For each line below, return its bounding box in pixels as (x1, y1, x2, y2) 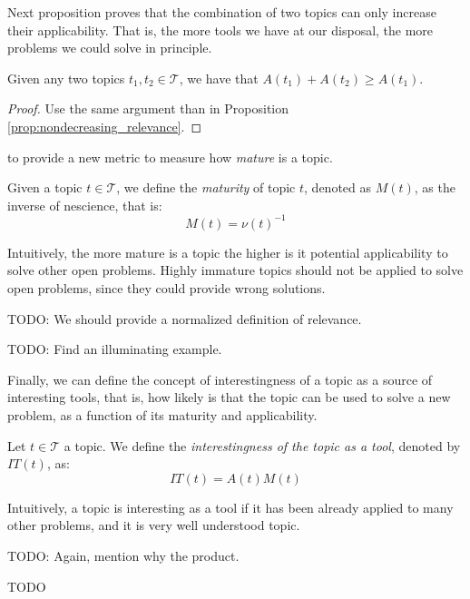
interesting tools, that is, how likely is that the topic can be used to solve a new (7, 388, 451, 407)
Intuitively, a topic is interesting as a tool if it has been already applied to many (7, 497, 454, 516)
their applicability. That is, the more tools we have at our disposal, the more (7, 20, 434, 39)
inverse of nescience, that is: (7, 195, 162, 214)
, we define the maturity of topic (116, 178, 296, 197)
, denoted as (304, 178, 372, 197)
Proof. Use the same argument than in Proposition (7, 99, 289, 118)
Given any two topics (7, 68, 125, 87)
